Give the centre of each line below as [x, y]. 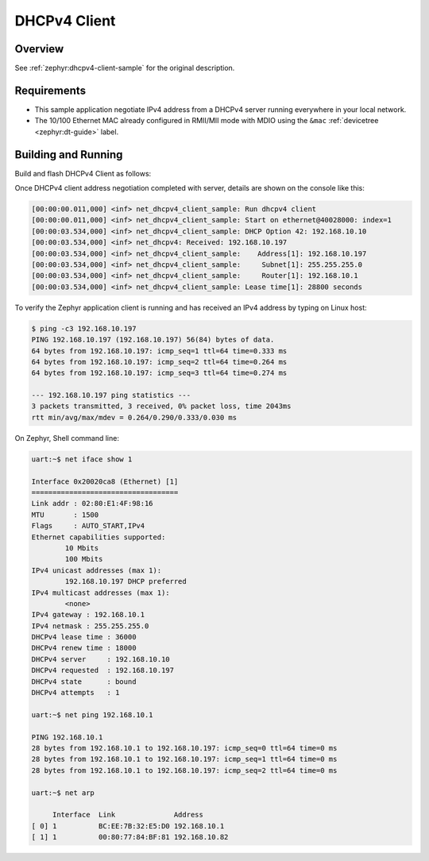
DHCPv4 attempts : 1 [75, 693]
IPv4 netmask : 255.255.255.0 [90, 626]
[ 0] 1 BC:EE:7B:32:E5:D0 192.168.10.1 [128, 826]
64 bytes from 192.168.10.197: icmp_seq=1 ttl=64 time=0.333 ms [159, 351]
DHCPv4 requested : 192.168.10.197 [103, 670]
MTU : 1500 [65, 515]
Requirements [50, 90]
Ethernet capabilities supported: [99, 537]
